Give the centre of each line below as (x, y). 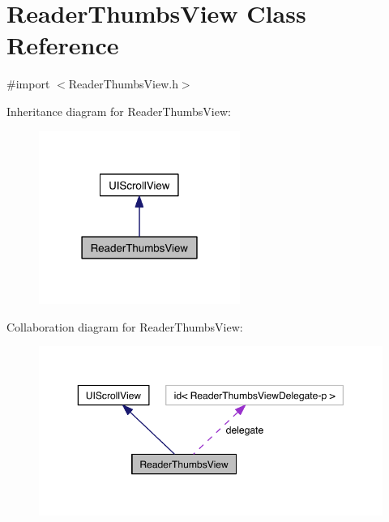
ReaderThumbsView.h (123, 84)
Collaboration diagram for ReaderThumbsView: (125, 326)
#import (28, 84)
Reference (63, 45)
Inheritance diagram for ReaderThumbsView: (119, 111)
